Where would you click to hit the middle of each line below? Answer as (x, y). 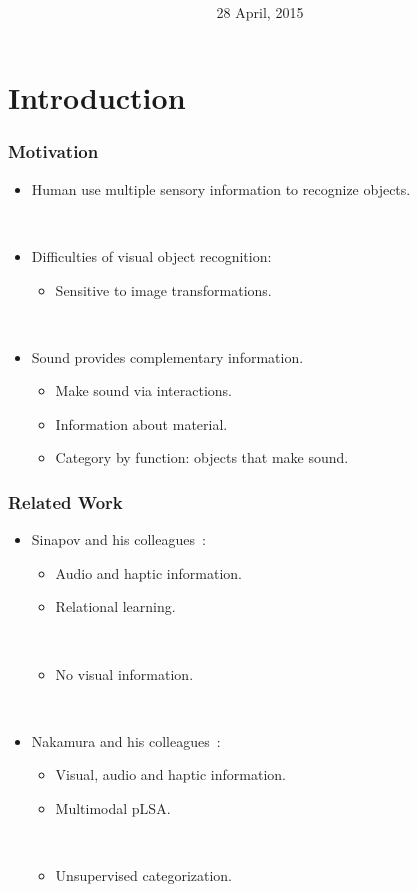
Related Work (65, 501)
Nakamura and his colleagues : (126, 740)
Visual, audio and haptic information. (170, 774)
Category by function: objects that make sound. (202, 457)
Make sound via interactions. (143, 390)
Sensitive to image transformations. (163, 289)
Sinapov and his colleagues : (118, 539)
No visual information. (124, 673)
